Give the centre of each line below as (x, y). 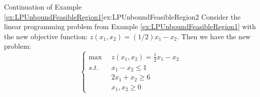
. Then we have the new (214, 36)
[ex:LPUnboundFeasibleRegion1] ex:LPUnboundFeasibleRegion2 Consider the (122, 16)
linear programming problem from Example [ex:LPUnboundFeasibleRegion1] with (130, 26)
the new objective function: (46, 36)
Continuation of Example (43, 7)
